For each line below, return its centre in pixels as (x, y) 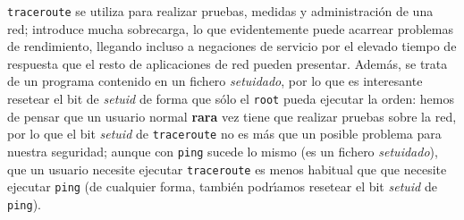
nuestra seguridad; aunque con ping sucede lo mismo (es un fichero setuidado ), (223, 151)
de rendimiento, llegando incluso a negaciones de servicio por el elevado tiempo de (232, 46)
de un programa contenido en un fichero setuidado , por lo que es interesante (215, 81)
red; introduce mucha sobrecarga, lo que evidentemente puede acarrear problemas (230, 28)
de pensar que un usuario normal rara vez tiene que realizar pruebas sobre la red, (232, 116)
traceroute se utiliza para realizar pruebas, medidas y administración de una (220, 11)
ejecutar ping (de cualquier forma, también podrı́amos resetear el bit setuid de (222, 186)
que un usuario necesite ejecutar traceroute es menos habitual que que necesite (227, 169)
